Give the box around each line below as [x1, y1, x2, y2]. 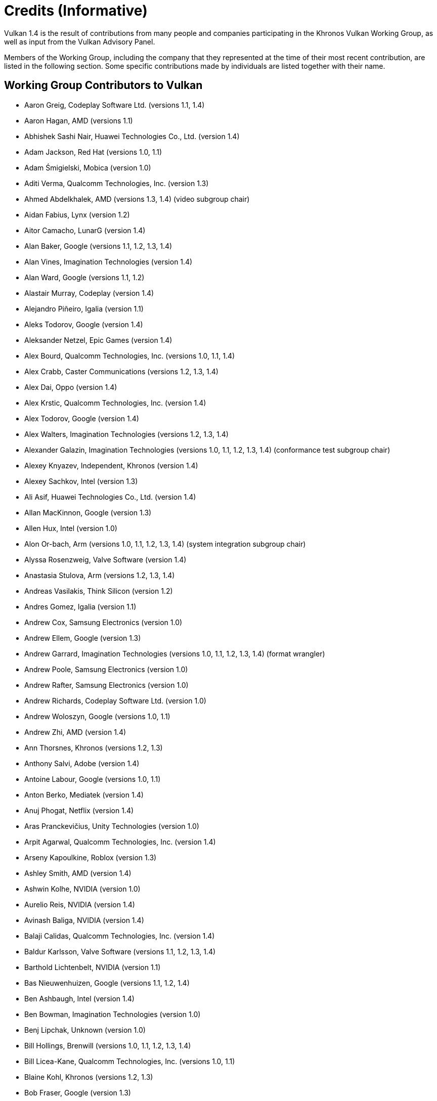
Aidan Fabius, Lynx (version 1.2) [24, 210, 130, 219]
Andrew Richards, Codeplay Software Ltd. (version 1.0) [24, 696, 206, 705]
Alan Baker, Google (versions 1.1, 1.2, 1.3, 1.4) [24, 241, 172, 250]
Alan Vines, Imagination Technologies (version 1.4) [24, 257, 193, 266]
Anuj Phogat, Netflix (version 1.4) [24, 806, 134, 815]
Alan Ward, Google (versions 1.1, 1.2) [24, 273, 145, 282]
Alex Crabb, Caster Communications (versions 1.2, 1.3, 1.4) [24, 367, 219, 376]
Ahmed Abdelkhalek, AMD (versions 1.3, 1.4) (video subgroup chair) [24, 194, 250, 203]
